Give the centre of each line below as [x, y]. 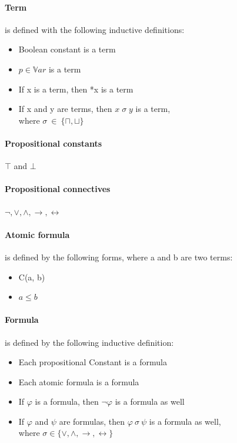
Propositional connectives [58, 189]
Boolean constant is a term [67, 49]
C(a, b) [32, 277]
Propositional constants [54, 143]
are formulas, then [92, 421]
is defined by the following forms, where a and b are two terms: [119, 257]
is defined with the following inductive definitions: [95, 29]
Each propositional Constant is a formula [93, 362]
